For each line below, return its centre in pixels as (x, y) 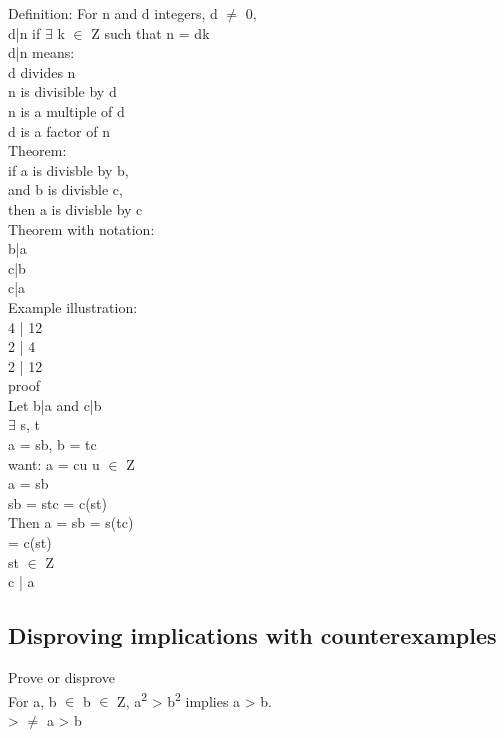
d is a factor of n (59, 130)
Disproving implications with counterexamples (252, 635)
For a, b (32, 700)
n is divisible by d (62, 91)
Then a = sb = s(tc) (71, 522)
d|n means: (41, 52)
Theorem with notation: (81, 228)
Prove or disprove (61, 677)
